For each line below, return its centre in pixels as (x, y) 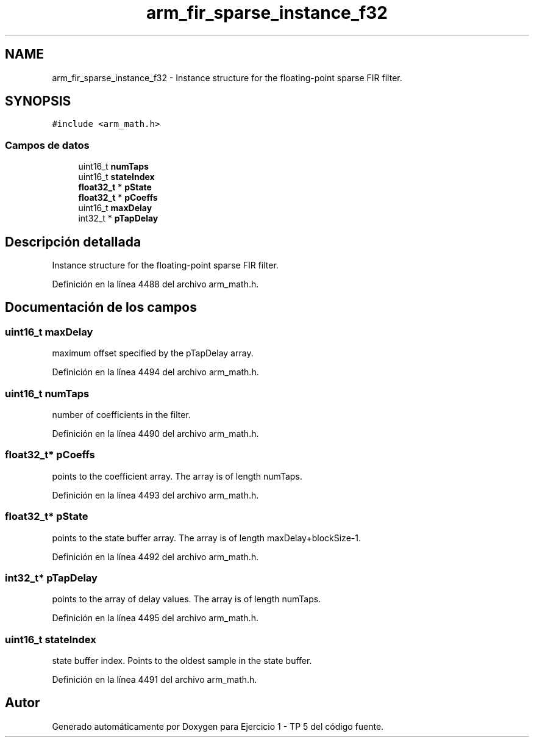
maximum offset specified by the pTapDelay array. (153, 353)
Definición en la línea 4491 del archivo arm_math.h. (155, 679)
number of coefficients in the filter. (121, 415)
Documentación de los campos (101, 308)
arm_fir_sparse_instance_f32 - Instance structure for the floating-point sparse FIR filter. (227, 77)
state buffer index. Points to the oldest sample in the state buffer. (182, 661)
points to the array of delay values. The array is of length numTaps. (187, 599)
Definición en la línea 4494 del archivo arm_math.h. (155, 372)
